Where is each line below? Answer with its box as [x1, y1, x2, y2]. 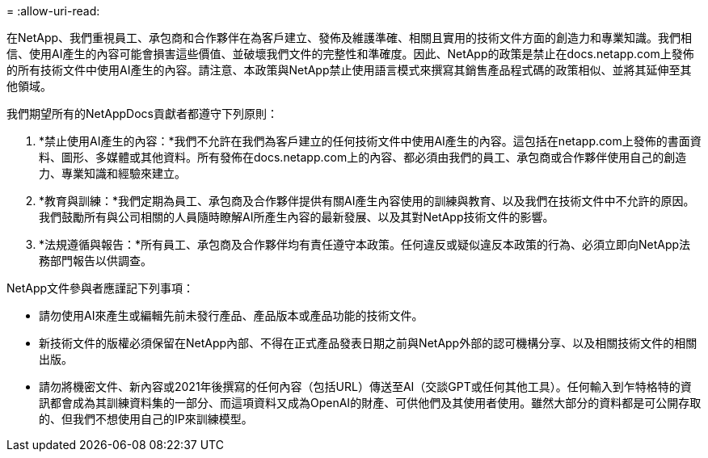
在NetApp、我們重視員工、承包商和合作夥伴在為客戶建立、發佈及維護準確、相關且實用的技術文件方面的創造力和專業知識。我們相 [6, 31, 693, 44]
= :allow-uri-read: [6, 4, 100, 18]
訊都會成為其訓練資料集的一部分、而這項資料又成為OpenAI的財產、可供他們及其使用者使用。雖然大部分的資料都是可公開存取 [39, 396, 702, 410]
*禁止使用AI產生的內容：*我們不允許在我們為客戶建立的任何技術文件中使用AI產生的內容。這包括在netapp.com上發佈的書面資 [39, 134, 702, 148]
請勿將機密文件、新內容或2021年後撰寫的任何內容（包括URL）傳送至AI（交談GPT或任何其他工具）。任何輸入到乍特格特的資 [39, 380, 692, 393]
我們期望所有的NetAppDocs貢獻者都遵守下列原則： [6, 107, 278, 120]
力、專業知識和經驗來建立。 [39, 166, 186, 180]
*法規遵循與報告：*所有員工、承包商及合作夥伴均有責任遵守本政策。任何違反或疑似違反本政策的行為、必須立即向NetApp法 [39, 237, 691, 251]
